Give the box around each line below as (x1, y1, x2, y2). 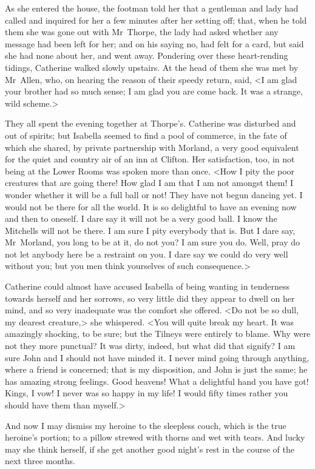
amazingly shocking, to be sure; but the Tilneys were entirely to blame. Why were (5, 327, 311, 340)
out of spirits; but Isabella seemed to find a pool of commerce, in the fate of (5, 128, 287, 141)
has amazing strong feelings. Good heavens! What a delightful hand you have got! (5, 374, 309, 387)
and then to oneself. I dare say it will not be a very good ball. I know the (5, 212, 277, 225)
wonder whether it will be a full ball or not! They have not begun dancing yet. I (5, 188, 303, 201)
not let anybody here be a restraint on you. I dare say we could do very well (5, 247, 288, 260)
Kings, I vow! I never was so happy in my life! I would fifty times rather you (5, 387, 288, 399)
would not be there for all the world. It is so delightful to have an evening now (5, 200, 297, 213)
